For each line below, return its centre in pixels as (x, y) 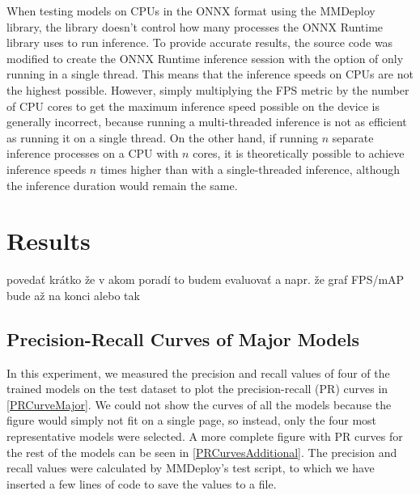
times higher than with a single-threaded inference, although (250, 169)
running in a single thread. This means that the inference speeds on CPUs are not (210, 74)
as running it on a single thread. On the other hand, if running (162, 137)
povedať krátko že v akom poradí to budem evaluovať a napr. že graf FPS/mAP (206, 279)
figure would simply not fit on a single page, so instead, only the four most (192, 420)
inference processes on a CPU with (93, 153)
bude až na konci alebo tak (73, 295)
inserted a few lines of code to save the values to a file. (142, 483)
